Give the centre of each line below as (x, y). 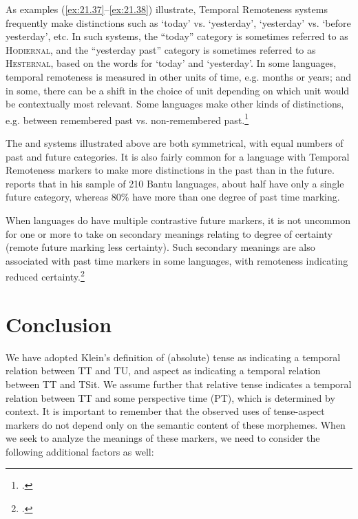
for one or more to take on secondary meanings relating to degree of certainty (169, 233)
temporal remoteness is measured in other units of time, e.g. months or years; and (179, 76)
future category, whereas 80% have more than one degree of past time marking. (173, 197)
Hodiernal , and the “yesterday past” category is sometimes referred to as (161, 49)
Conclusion (59, 324)
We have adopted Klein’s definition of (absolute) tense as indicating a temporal (173, 357)
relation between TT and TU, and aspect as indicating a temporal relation (163, 370)
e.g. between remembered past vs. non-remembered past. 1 (127, 119)
